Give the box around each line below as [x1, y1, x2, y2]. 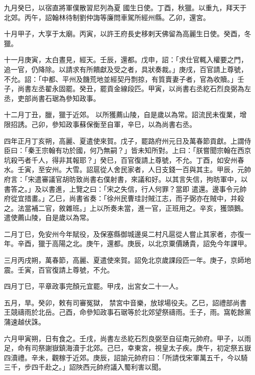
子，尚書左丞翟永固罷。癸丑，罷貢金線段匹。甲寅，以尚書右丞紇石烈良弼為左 [4, 83, 251, 94]
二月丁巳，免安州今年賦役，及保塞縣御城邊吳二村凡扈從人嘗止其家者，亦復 [4, 228, 244, 239]
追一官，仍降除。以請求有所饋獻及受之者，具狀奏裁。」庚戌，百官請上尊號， [4, 64, 248, 74]
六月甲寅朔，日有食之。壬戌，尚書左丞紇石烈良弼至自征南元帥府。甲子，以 [4, 333, 244, 343]
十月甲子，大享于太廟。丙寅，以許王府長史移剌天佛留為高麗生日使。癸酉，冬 [4, 28, 251, 39]
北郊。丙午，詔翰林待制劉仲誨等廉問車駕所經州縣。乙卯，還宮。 [4, 12, 210, 22]
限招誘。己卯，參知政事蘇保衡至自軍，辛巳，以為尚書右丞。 [4, 119, 196, 129]
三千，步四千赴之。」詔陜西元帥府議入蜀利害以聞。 [4, 362, 165, 372]
